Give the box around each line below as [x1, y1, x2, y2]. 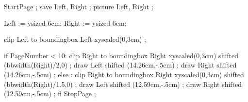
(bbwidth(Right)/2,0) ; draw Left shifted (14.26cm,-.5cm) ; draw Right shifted [4, 60, 237, 70]
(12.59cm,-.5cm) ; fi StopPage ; [4, 88, 96, 99]
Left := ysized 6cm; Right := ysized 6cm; [4, 17, 127, 28]
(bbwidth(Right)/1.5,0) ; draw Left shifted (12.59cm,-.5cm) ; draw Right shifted [4, 79, 242, 89]
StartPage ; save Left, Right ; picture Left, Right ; [4, 1, 153, 11]
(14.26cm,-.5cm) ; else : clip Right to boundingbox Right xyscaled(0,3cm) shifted [4, 69, 244, 79]
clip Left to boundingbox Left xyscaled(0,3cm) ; [4, 34, 146, 44]
